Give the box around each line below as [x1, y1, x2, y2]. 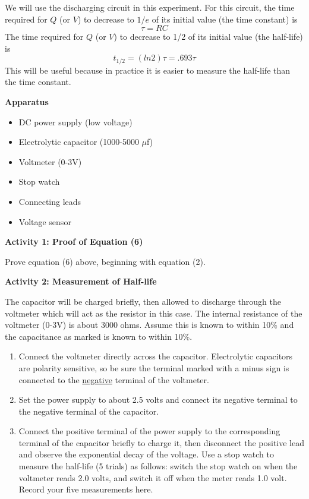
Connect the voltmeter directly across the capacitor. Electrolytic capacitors [18, 350, 293, 362]
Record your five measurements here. [18, 483, 153, 495]
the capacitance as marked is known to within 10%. [5, 330, 193, 342]
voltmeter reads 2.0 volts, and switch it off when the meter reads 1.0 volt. [18, 471, 287, 484]
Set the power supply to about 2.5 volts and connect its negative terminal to [18, 393, 298, 406]
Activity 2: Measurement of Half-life [5, 275, 157, 288]
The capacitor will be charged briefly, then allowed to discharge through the [5, 295, 282, 307]
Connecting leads [18, 195, 81, 207]
